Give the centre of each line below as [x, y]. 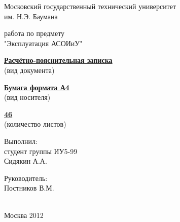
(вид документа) [29, 70]
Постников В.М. [29, 188]
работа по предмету [34, 33]
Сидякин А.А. [26, 161]
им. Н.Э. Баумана [31, 16]
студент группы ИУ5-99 [41, 151]
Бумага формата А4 [37, 87]
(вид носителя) [27, 97]
